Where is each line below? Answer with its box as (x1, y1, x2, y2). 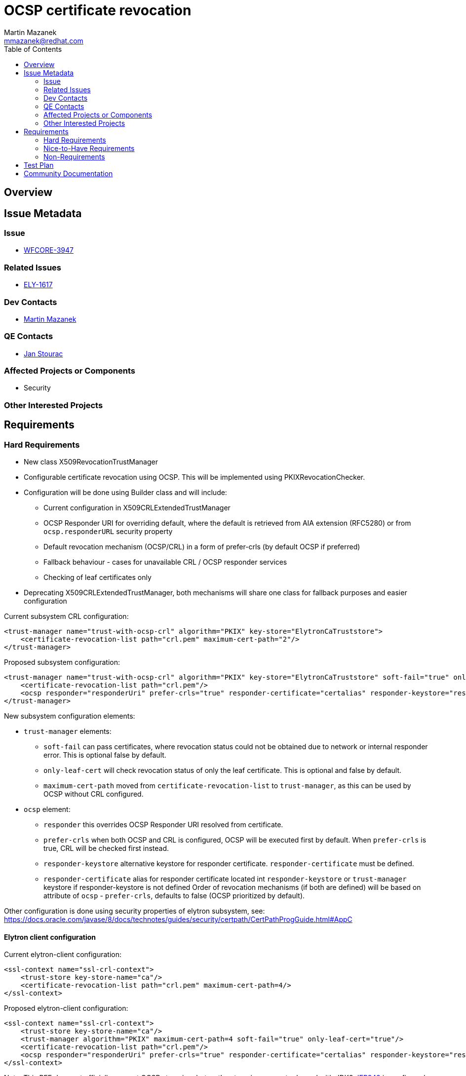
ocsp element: (24, 805, 71, 813)
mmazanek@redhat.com (4, 36, 83, 45)
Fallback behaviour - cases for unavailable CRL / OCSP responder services (43, 557, 287, 566)
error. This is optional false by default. (43, 750, 166, 759)
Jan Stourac (24, 349, 63, 358)
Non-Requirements (43, 152, 105, 161)
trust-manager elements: (24, 727, 112, 735)
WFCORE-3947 (24, 246, 74, 255)
